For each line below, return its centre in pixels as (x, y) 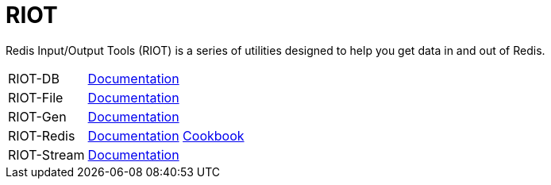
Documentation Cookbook (166, 135)
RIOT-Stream (46, 154)
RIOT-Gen (37, 116)
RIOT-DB (34, 78)
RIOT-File (36, 97)
